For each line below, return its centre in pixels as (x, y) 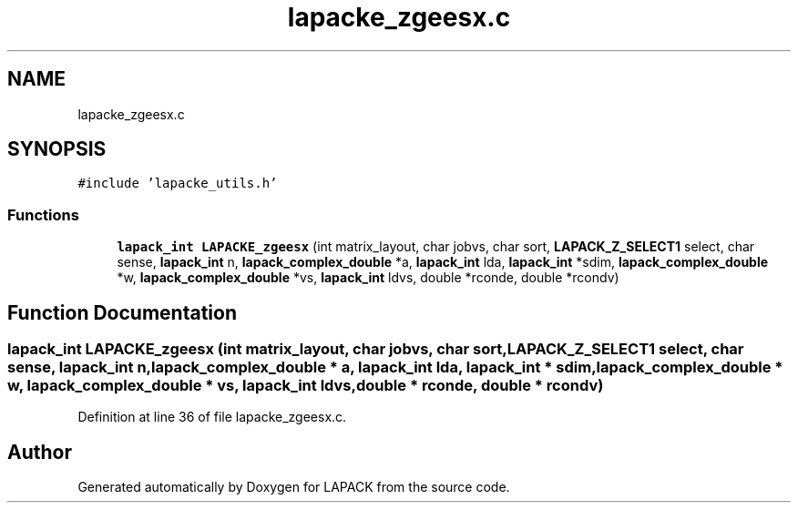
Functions (43, 214)
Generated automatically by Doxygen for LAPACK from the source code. (294, 487)
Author (40, 452)
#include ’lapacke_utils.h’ (178, 184)
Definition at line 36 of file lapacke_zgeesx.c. (212, 417)
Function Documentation (122, 312)
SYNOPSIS (57, 149)
